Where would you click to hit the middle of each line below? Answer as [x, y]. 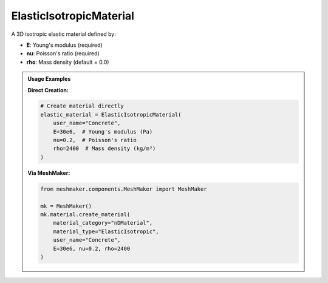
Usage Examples [49, 79]
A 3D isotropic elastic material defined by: [64, 34]
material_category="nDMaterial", [103, 223]
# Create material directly [82, 106]
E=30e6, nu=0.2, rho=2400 [92, 248]
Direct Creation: [48, 90]
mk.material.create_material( [85, 214]
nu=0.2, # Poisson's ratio [95, 140]
